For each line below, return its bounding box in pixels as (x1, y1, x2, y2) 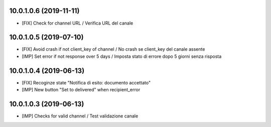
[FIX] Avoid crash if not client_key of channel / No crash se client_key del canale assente (22, 46, 205, 52)
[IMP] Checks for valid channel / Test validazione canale (22, 113, 139, 119)
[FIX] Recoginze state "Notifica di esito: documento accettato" (22, 79, 151, 85)
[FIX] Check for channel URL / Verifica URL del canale (22, 20, 133, 26)
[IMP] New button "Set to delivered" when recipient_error (22, 87, 141, 93)
